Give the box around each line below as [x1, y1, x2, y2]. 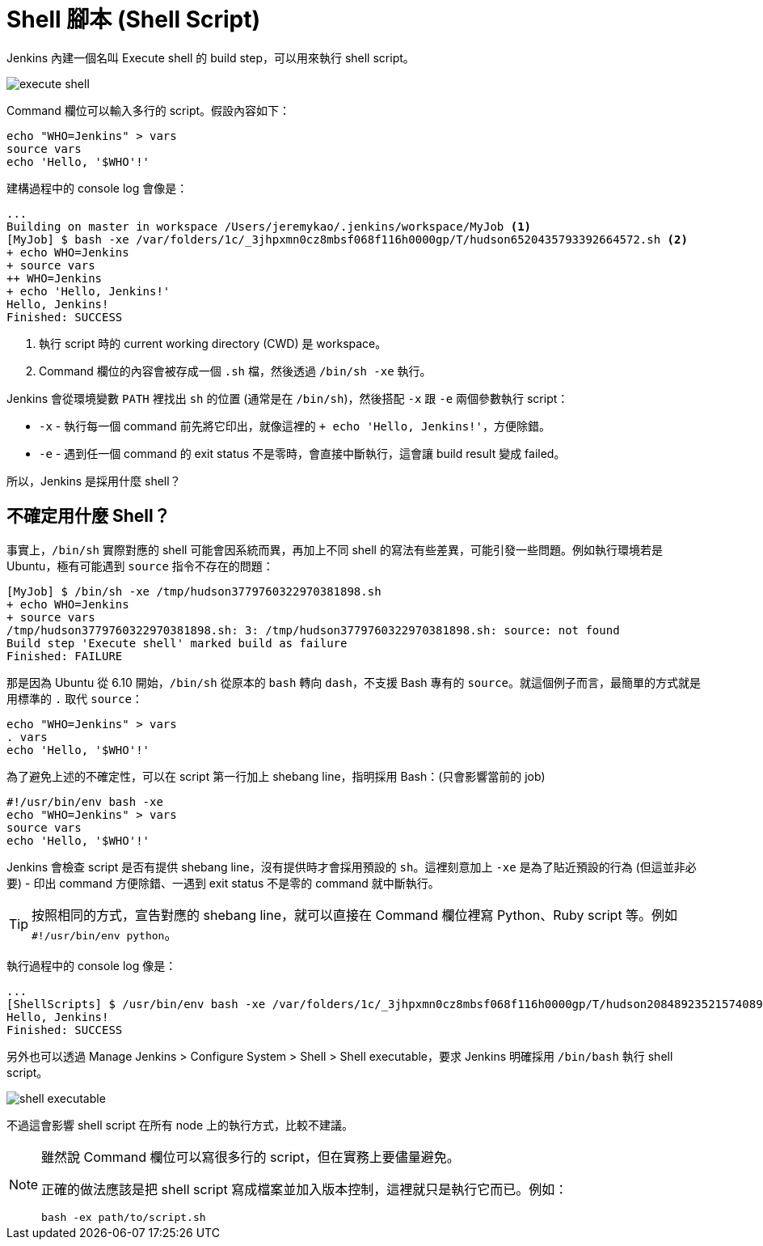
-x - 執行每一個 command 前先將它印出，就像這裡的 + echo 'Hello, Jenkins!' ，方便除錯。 [39, 418, 550, 433]
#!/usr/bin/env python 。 [32, 926, 178, 943]
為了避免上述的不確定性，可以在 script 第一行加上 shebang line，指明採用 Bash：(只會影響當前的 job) [6, 769, 546, 783]
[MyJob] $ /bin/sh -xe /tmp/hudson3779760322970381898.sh [6, 584, 381, 598]
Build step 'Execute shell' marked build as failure [6, 636, 348, 650]
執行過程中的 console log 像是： [6, 958, 177, 973]
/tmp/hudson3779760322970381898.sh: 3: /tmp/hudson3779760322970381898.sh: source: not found [6, 623, 620, 637]
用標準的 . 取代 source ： [6, 691, 143, 706]
